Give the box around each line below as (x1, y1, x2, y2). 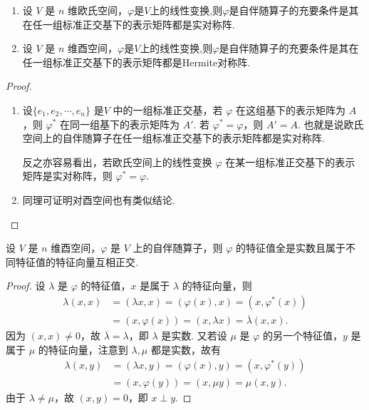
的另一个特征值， (263, 328, 343, 343)
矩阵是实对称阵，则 (22, 168, 113, 183)
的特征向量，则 (182, 278, 252, 293)
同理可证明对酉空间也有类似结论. (22, 192, 175, 207)
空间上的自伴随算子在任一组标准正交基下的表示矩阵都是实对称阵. (22, 130, 325, 145)
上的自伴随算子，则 (132, 240, 223, 255)
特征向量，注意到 (48, 342, 128, 357)
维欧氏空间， (68, 3, 128, 17)
